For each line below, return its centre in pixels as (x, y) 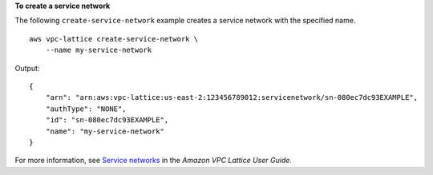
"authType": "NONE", (86, 109)
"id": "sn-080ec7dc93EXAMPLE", (107, 120)
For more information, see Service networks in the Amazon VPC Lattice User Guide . (154, 161)
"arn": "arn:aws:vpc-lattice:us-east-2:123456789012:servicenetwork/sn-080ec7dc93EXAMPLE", (232, 97)
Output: (27, 68)
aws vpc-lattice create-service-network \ (114, 39)
